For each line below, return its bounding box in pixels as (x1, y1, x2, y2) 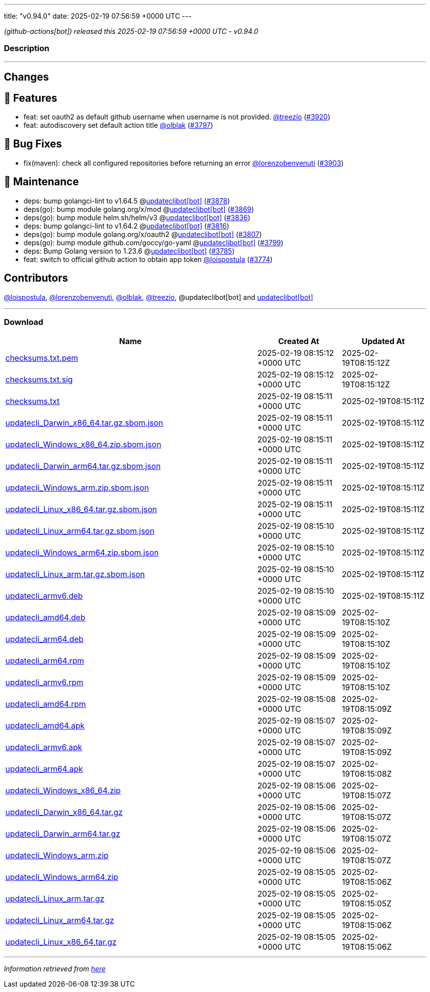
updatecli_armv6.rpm (5, 677, 83, 688)
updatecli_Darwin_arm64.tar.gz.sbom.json (5, 461, 161, 471)
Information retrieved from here (4, 964, 106, 973)
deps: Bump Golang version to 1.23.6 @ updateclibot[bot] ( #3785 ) (24, 246, 235, 255)
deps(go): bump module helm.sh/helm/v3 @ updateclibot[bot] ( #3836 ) (24, 213, 250, 222)
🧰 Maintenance (4, 175, 79, 188)
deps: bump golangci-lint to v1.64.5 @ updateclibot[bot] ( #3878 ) (24, 196, 230, 205)
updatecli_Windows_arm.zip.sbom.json (5, 483, 149, 493)
